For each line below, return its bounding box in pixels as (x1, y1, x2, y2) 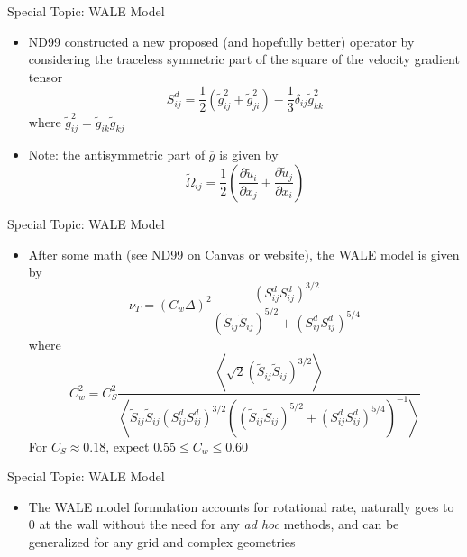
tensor (28, 67, 63, 86)
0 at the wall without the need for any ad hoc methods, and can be (28, 515, 399, 534)
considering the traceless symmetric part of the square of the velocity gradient (28, 50, 460, 68)
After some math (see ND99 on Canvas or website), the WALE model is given (28, 244, 460, 263)
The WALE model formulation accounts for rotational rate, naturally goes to (28, 497, 454, 516)
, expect (105, 436, 150, 455)
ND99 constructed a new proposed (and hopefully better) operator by (28, 32, 415, 50)
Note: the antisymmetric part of (28, 145, 206, 164)
